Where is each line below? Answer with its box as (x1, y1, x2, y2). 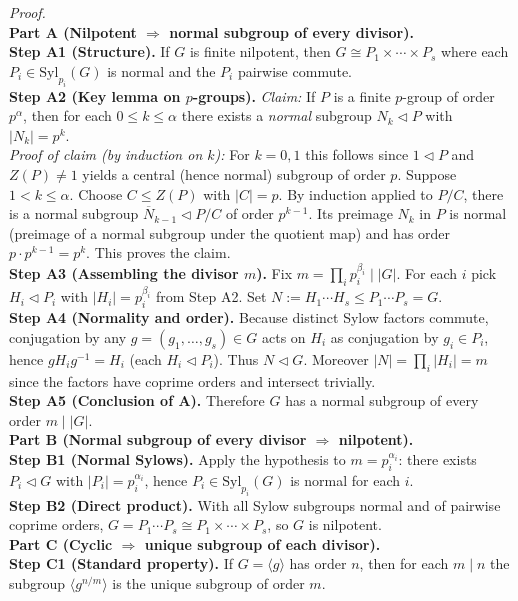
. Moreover (303, 348, 369, 369)
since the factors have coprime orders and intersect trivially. (9, 370, 376, 391)
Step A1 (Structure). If (9, 41, 170, 62)
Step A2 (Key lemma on (9, 85, 181, 106)
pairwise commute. (237, 60, 352, 81)
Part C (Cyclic (9, 533, 113, 554)
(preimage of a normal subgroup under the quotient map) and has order (9, 222, 451, 243)
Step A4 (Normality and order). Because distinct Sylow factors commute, (9, 307, 489, 328)
